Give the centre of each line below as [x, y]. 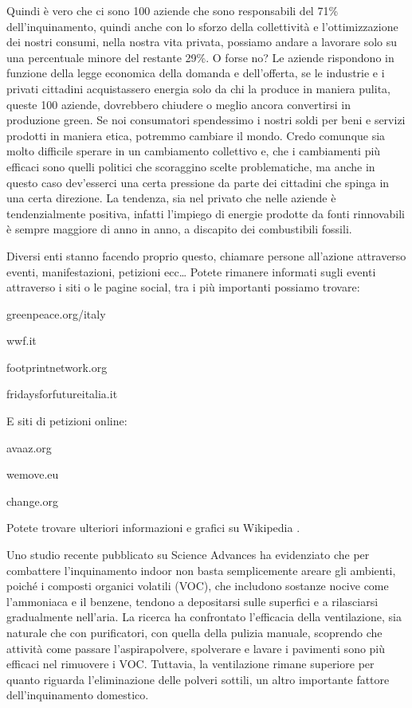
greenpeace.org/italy [56, 313]
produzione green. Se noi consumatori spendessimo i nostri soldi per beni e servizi [206, 120]
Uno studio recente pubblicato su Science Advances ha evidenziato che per [188, 555]
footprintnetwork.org [57, 367]
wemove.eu [33, 474]
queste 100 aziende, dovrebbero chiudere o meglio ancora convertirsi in [179, 104]
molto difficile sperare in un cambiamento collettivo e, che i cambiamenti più [194, 151]
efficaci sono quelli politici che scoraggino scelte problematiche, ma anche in [191, 166]
